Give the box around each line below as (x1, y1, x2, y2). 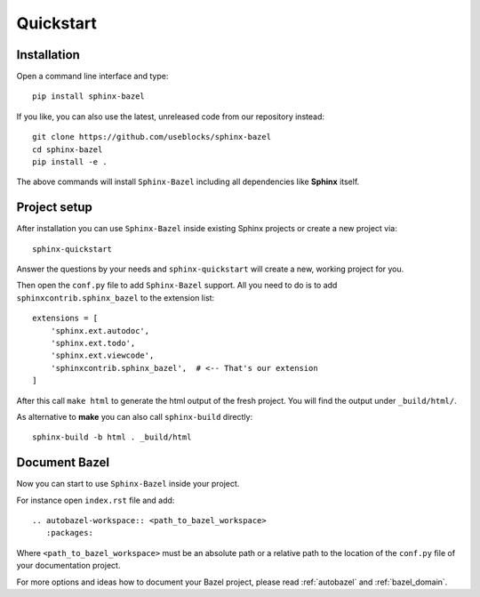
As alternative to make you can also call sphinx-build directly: (16, 412, 253, 422)
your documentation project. (16, 561, 121, 571)
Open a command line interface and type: (16, 71, 169, 82)
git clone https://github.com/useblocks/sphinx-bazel (32, 132, 271, 142)
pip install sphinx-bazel (32, 92, 146, 101)
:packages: (45, 528, 93, 538)
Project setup (16, 200, 93, 215)
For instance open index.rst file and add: (16, 495, 175, 505)
